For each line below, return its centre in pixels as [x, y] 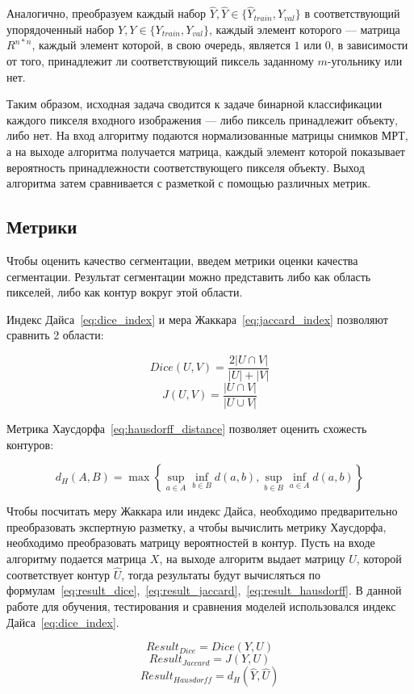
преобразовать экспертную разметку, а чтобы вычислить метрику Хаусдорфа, [197, 526]
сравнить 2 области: [55, 335]
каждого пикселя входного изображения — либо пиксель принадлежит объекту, [202, 119]
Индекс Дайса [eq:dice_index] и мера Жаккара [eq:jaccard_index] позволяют [197, 319]
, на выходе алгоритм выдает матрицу [252, 559]
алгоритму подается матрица [77, 559]
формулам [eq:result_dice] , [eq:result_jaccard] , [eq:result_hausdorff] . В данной [204, 590]
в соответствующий [352, 13]
